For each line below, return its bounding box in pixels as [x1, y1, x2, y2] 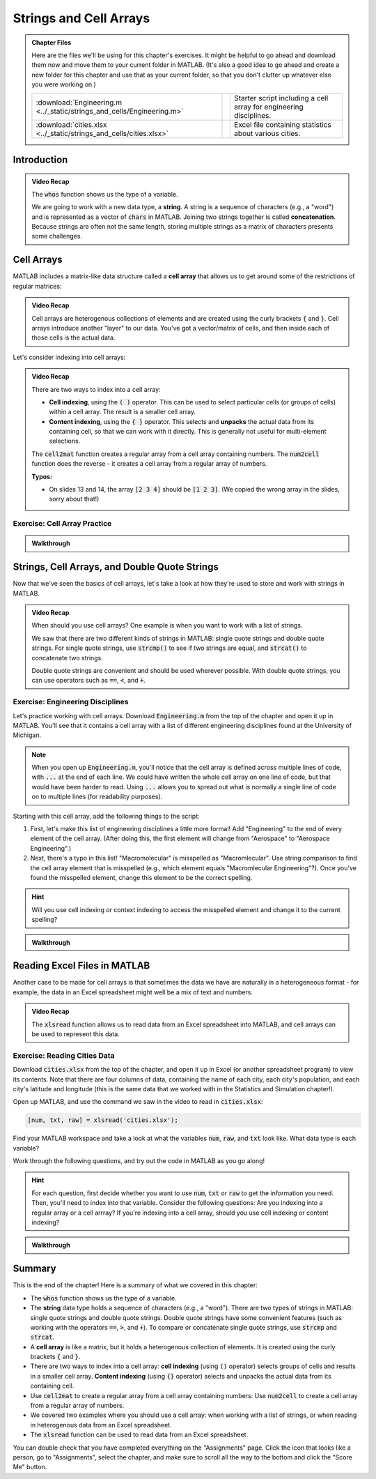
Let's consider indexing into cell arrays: [13, 353, 126, 361]
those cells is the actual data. [31, 333, 116, 342]
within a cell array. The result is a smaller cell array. [49, 408, 196, 416]
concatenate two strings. [31, 653, 104, 662]
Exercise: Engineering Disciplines [13, 697, 129, 707]
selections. [49, 437, 81, 446]
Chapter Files [31, 38, 72, 47]
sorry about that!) [49, 495, 100, 503]
